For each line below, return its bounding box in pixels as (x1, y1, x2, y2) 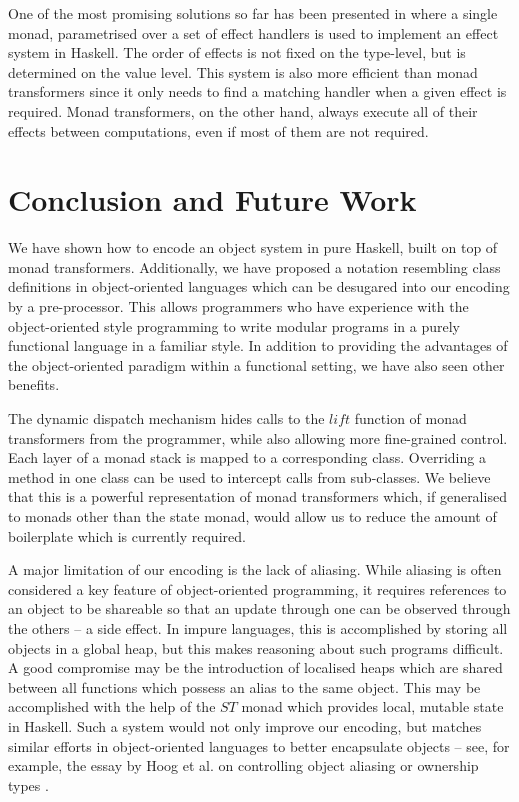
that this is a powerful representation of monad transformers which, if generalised (8, 486, 507, 507)
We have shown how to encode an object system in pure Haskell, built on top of (8, 237, 498, 258)
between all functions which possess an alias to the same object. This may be (8, 676, 481, 697)
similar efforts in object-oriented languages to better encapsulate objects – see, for (8, 735, 510, 756)
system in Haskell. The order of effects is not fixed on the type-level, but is (8, 42, 466, 63)
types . (8, 774, 49, 795)
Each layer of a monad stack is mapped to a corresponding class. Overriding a (8, 447, 486, 468)
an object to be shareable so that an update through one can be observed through (8, 598, 511, 619)
